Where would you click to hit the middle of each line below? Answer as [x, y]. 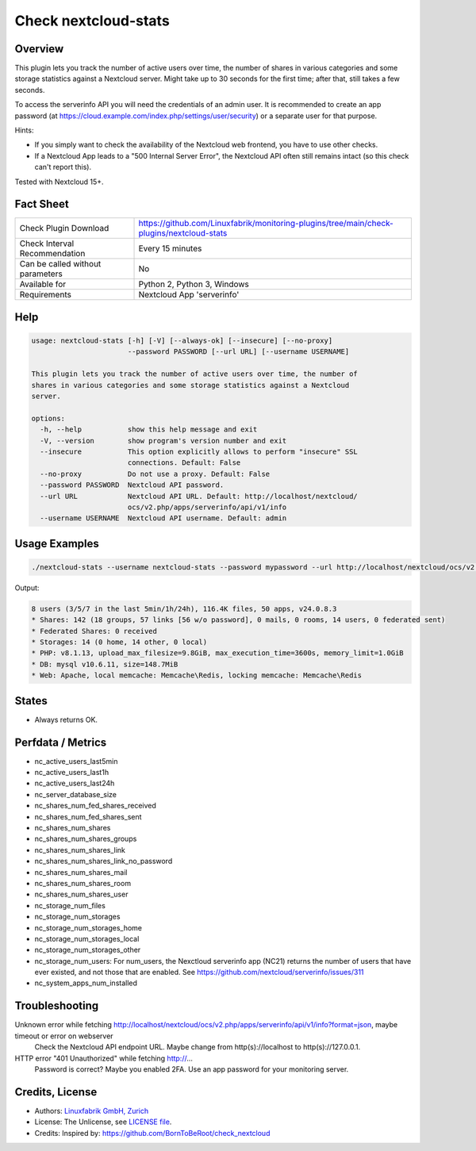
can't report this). [63, 167]
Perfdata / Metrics [61, 742]
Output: [27, 588]
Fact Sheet [42, 204]
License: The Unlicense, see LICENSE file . [103, 1122]
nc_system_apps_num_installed [86, 983]
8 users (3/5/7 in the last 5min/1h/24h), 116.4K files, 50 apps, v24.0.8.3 [184, 608]
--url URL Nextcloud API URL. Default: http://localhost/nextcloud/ [199, 496]
